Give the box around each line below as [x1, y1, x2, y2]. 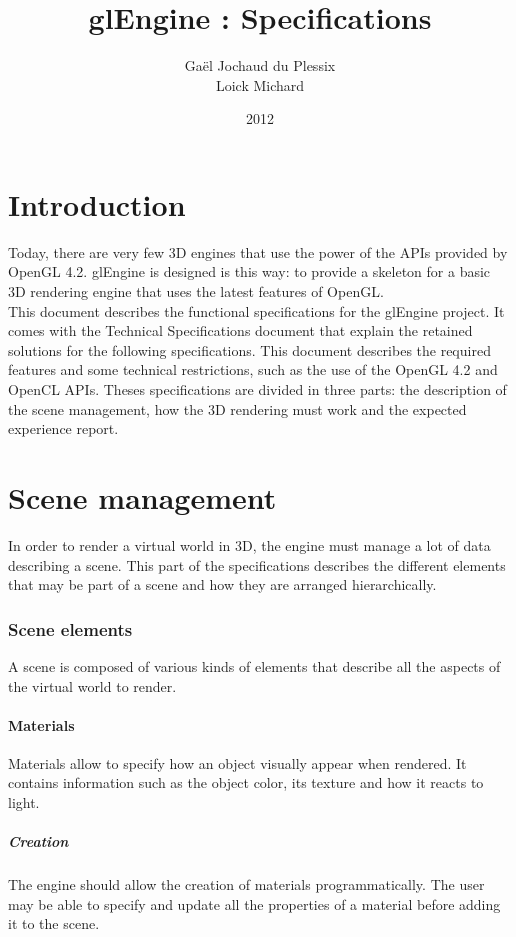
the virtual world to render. [8, 675, 177, 696]
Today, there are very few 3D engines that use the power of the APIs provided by [8, 241, 508, 262]
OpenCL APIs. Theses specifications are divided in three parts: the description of [8, 379, 507, 399]
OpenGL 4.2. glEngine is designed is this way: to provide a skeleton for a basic [8, 261, 491, 282]
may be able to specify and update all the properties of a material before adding [8, 893, 501, 914]
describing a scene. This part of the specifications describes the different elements [8, 554, 506, 575]
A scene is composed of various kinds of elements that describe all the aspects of [8, 655, 501, 676]
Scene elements [8, 616, 133, 641]
